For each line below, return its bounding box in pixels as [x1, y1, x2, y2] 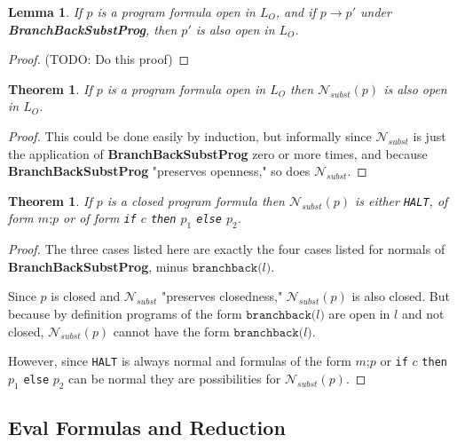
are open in [328, 304, 390, 322]
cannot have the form [113, 321, 230, 340]
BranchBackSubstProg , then [8, 20, 177, 38]
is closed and [51, 287, 121, 305]
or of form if [63, 209, 137, 227]
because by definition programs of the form [8, 304, 242, 322]
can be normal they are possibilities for [68, 368, 281, 387]
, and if [275, 3, 316, 20]
